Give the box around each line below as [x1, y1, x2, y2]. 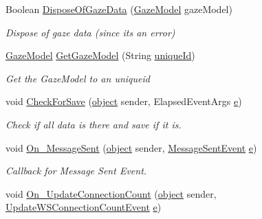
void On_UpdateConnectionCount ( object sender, [6, 186, 217, 200]
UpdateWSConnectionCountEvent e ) [6, 200, 162, 214]
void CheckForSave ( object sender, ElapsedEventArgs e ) [6, 94, 242, 108]
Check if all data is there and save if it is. [6, 117, 182, 131]
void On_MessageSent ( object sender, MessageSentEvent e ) [6, 140, 257, 154]
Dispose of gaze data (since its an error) [6, 25, 175, 39]
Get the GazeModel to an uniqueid [6, 71, 150, 85]
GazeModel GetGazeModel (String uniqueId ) [6, 48, 195, 62]
